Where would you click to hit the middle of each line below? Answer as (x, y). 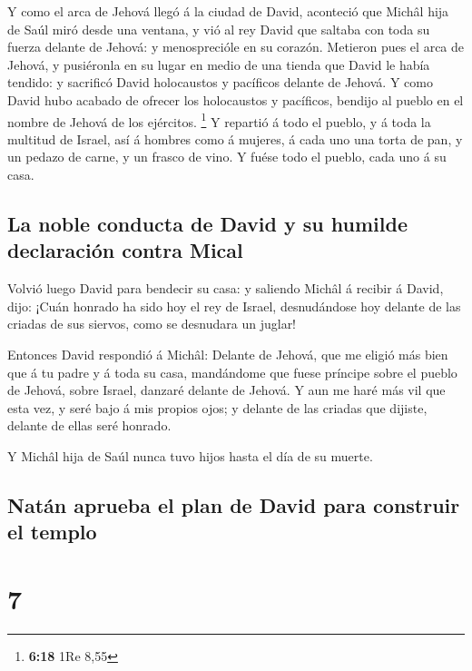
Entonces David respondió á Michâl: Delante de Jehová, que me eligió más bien (228, 354)
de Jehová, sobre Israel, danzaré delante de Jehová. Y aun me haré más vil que (226, 390)
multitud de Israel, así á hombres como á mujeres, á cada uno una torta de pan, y (235, 138)
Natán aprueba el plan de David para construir (234, 504)
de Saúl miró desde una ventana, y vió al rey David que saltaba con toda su (219, 29)
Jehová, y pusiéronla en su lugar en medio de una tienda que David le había (219, 64)
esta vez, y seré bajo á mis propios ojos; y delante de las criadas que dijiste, (217, 407)
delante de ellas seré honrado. (89, 425)
